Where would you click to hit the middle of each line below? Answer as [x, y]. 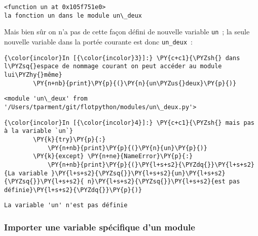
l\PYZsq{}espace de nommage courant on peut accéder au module [113, 66]
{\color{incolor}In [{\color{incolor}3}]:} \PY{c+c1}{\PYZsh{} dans [122, 58]
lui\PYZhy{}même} [33, 75]
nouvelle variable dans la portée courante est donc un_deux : [99, 41]
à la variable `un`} [39, 131]
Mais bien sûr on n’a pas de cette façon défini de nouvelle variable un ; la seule [127, 32]
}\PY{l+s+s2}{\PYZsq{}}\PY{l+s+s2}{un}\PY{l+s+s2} [138, 173]
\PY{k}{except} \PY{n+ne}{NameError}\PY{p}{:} [113, 156]
